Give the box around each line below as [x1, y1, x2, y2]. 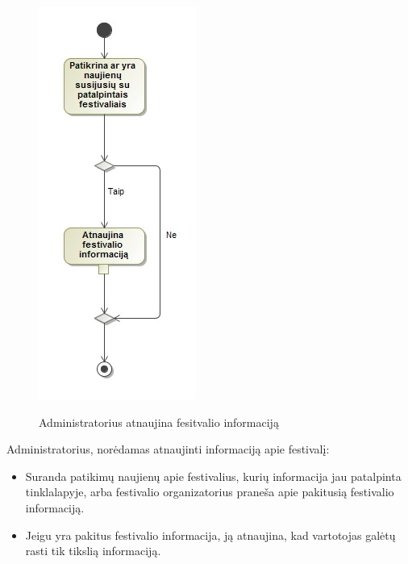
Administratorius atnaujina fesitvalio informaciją [39, 413, 279, 430]
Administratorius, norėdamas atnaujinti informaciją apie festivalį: [6, 441, 330, 457]
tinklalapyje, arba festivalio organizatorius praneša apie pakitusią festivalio [25, 483, 394, 500]
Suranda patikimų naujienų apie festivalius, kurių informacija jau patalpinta [25, 467, 402, 484]
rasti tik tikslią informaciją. [25, 542, 161, 559]
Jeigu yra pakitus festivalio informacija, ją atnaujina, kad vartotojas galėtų [25, 526, 396, 543]
